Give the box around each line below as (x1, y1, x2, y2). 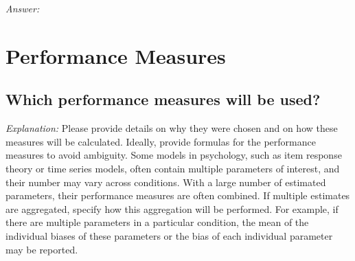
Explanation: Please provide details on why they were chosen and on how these (5, 121, 338, 135)
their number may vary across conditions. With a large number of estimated (5, 174, 326, 189)
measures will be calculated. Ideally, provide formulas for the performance (5, 134, 316, 148)
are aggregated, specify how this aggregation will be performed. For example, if (5, 201, 339, 216)
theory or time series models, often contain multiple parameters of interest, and (5, 161, 340, 175)
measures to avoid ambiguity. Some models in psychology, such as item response (5, 148, 342, 162)
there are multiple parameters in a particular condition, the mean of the (5, 215, 309, 229)
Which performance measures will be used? (5, 89, 321, 110)
